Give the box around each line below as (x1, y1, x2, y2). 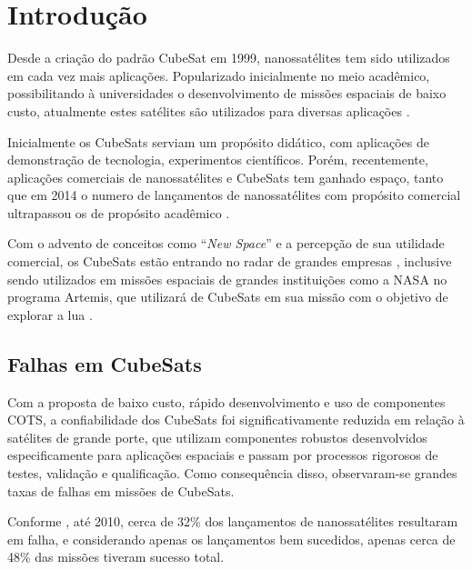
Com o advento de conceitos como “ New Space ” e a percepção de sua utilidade (7, 234, 445, 253)
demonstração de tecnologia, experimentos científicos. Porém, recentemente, (7, 150, 428, 169)
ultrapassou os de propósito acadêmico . (7, 203, 230, 222)
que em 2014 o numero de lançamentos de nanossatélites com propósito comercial (7, 185, 461, 205)
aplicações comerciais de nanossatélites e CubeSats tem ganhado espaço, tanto (7, 167, 444, 186)
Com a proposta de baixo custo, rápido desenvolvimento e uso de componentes (7, 392, 446, 411)
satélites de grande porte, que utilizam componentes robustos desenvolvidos (7, 427, 427, 446)
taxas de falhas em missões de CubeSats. (7, 481, 235, 500)
